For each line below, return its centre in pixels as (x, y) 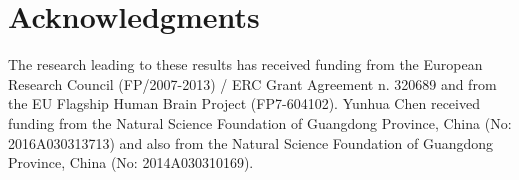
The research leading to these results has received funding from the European (245, 64)
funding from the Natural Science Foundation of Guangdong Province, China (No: (260, 122)
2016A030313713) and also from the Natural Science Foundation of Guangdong (251, 142)
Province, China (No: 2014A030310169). (131, 162)
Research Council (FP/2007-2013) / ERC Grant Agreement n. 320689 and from (252, 83)
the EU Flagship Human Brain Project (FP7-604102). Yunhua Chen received (244, 103)
